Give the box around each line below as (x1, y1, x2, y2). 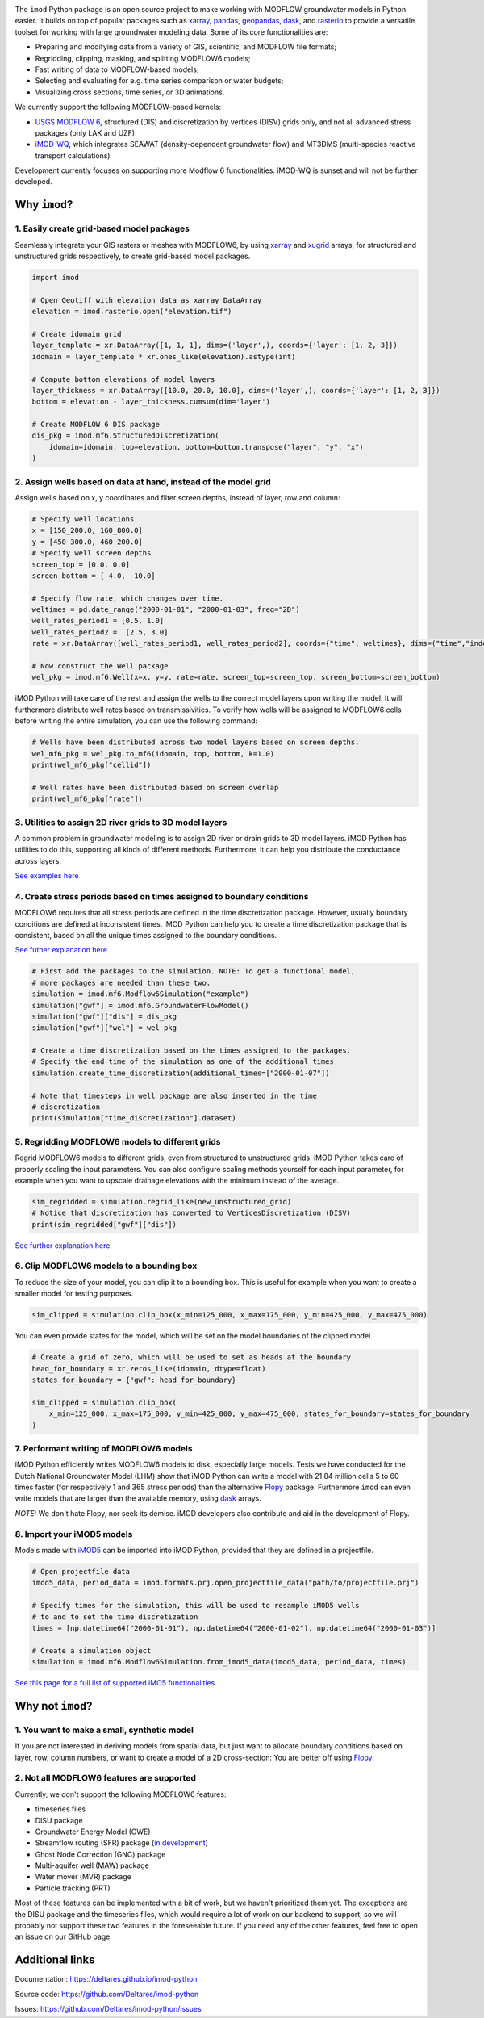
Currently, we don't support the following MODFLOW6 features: (15, 1789, 227, 1799)
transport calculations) (35, 150, 111, 161)
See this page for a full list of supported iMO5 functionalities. (15, 1678, 217, 1688)
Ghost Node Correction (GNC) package (35, 1849, 166, 1859)
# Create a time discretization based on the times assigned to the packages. (31, 1046, 351, 1055)
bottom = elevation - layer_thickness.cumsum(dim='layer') (31, 397, 270, 407)
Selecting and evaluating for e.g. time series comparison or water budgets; (35, 76, 284, 86)
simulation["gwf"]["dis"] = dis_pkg (31, 1011, 177, 1021)
